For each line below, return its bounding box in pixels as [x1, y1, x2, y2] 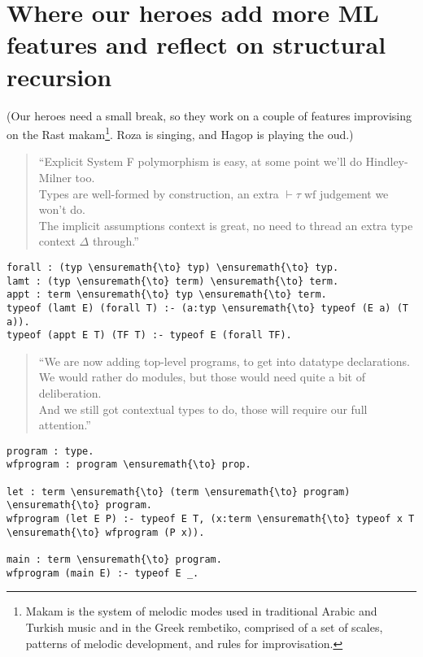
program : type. [7, 445, 94, 457]
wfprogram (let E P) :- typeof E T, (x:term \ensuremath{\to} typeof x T [7, 513, 415, 525]
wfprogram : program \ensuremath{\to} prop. [7, 459, 251, 471]
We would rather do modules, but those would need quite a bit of [38, 368, 365, 385]
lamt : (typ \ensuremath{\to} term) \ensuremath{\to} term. [7, 275, 339, 287]
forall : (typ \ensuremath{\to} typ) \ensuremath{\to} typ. [7, 261, 339, 273]
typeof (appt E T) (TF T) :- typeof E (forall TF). [7, 329, 292, 342]
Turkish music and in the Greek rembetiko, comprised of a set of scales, [25, 618, 383, 635]
